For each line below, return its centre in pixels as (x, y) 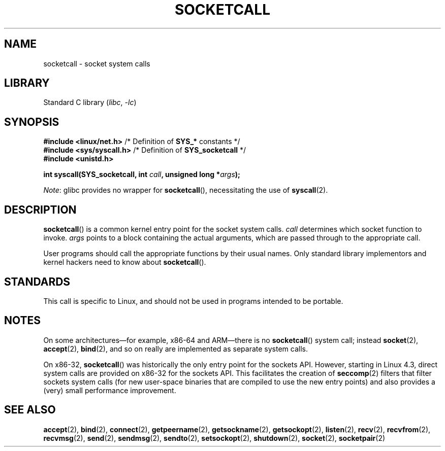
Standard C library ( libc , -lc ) (90, 102)
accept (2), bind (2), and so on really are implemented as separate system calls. (176, 349)
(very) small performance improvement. (110, 390)
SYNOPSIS (32, 122)
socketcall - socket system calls (97, 63)
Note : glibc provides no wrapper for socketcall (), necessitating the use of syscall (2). (186, 190)
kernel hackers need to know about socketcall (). (125, 262)
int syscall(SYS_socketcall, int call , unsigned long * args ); (142, 175)
